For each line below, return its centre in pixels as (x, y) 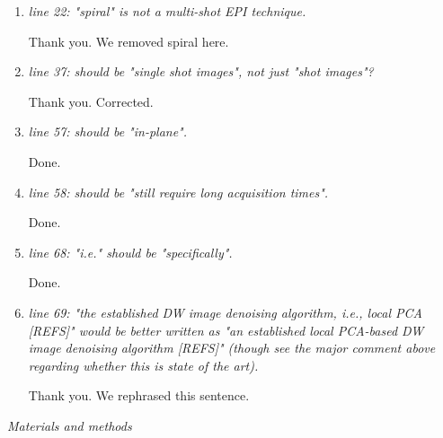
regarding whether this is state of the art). (143, 365)
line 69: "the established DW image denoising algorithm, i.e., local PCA (225, 312)
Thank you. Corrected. (91, 101)
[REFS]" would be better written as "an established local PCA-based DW (226, 330)
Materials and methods (70, 425)
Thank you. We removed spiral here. (128, 41)
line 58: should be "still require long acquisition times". (178, 192)
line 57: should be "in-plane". (108, 131)
